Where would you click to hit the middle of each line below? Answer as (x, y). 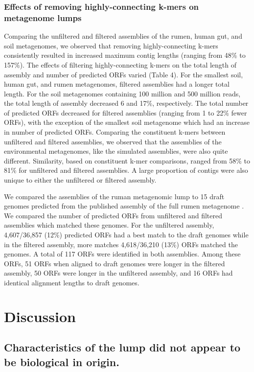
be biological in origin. (62, 361)
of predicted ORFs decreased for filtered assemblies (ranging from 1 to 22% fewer (126, 112)
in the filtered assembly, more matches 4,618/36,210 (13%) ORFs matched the (121, 244)
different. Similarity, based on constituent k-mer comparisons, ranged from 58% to (127, 160)
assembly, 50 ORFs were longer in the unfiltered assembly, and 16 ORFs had (118, 273)
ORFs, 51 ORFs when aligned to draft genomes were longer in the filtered (115, 263)
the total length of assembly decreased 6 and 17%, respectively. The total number (126, 103)
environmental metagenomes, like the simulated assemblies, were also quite (116, 151)
